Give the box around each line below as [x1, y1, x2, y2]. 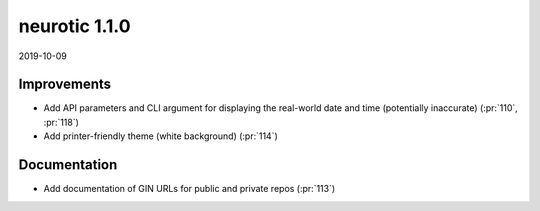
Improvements [18, 76, 112, 93]
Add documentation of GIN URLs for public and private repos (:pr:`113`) [43, 183, 336, 195]
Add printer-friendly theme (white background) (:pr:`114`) [43, 130, 279, 142]
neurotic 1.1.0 [18, 15, 131, 37]
